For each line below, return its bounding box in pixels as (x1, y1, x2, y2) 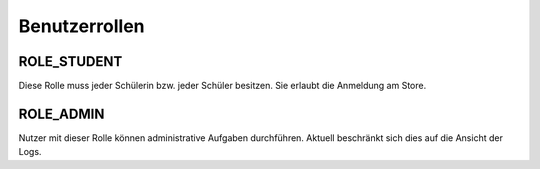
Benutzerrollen (18, 15, 145, 37)
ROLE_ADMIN (18, 105, 105, 122)
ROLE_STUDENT (18, 53, 123, 70)
